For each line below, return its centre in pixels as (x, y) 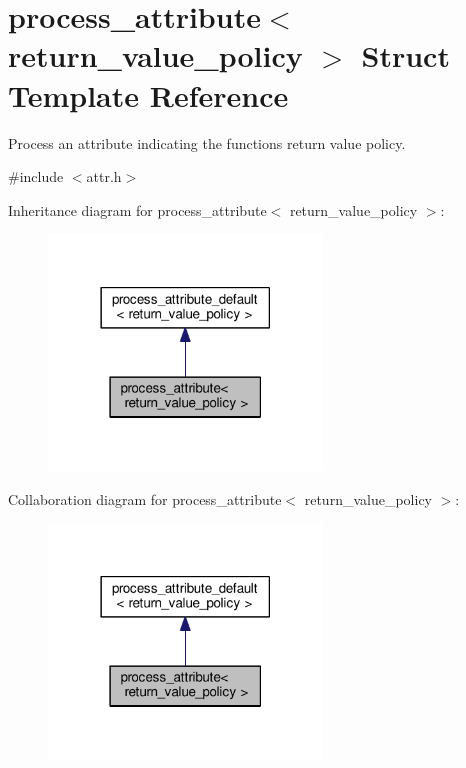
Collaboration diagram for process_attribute (145, 498)
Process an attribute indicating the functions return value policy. (207, 142)
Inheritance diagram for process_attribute (137, 209)
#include (36, 176)
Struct (405, 55)
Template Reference (148, 94)
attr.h (104, 176)
